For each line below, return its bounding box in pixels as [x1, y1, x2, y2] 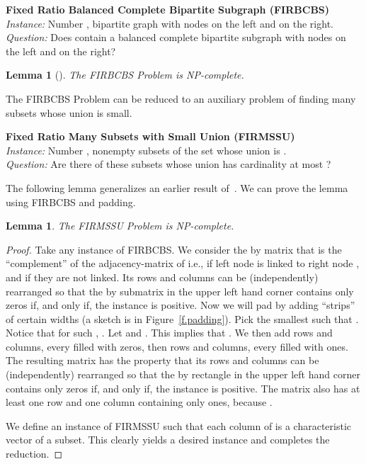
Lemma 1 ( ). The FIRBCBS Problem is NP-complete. [6, 67, 244, 82]
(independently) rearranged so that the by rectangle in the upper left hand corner [6, 367, 360, 382]
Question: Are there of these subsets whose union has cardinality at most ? [6, 157, 331, 171]
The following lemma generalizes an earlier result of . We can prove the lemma [6, 180, 348, 195]
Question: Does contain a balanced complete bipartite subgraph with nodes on [6, 30, 346, 45]
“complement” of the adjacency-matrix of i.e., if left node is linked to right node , [6, 256, 360, 271]
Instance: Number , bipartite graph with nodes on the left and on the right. [6, 16, 333, 30]
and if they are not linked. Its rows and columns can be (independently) [6, 269, 319, 284]
